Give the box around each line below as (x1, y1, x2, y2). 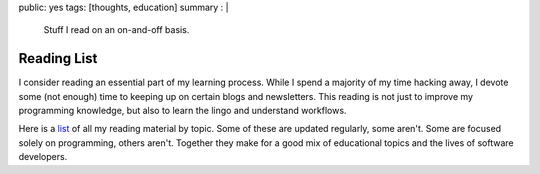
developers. (18, 151, 68, 163)
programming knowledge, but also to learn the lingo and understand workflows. (18, 105, 347, 117)
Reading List (18, 50, 98, 67)
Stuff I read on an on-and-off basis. (43, 24, 190, 36)
